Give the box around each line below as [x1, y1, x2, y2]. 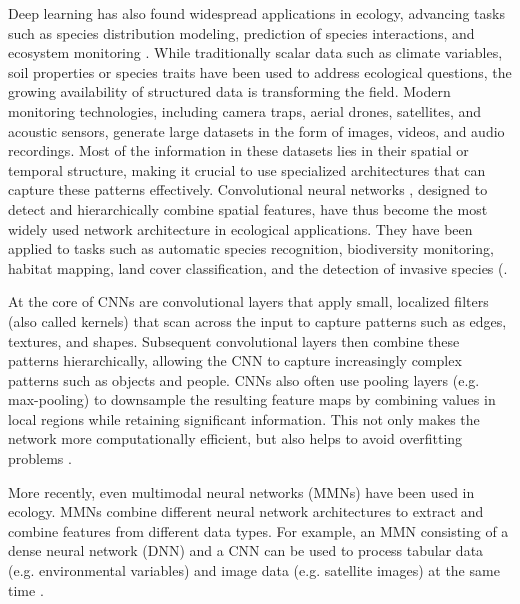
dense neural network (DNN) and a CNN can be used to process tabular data [8, 540, 484, 561]
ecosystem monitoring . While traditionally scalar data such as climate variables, [8, 42, 503, 63]
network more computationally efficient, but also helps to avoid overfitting [8, 428, 463, 449]
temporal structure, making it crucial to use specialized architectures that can [8, 159, 486, 180]
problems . [8, 448, 72, 469]
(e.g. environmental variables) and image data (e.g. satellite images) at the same [8, 560, 500, 581]
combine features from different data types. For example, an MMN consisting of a [8, 520, 509, 541]
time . [8, 579, 44, 600]
